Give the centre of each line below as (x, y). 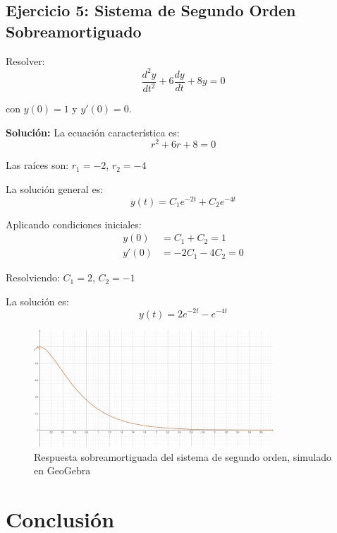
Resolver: (25, 60)
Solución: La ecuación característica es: (93, 132)
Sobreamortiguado (74, 31)
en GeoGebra (62, 470)
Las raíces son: (37, 165)
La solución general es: (55, 188)
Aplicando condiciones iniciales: (74, 224)
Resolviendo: (33, 277)
